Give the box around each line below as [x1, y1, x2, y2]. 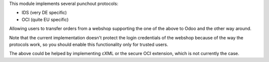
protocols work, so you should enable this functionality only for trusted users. [9, 41, 168, 47]
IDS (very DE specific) [21, 10, 67, 16]
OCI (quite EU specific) [21, 16, 69, 22]
